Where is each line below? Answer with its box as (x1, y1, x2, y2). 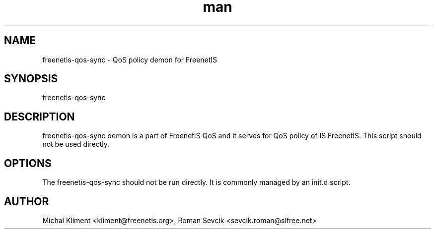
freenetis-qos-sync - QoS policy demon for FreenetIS (42, 55, 217, 64)
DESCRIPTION (4, 110, 75, 123)
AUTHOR (4, 195, 49, 208)
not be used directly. (42, 140, 110, 149)
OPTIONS (4, 157, 52, 170)
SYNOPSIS (4, 72, 58, 85)
